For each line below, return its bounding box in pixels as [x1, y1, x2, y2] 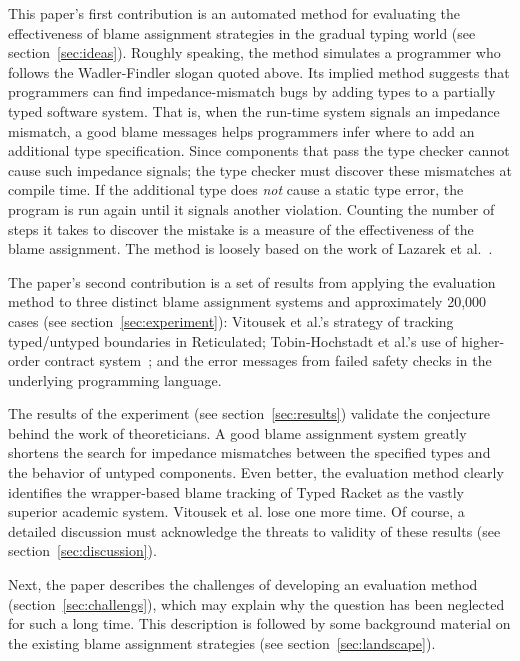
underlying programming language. [8, 369, 222, 390]
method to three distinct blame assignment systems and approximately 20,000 [8, 291, 487, 312]
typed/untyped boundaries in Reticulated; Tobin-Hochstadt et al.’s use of [8, 330, 457, 351]
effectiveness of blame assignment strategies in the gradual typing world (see [8, 22, 476, 43]
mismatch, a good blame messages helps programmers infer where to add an [8, 120, 475, 141]
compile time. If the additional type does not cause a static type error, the [8, 179, 464, 200]
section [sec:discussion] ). [8, 540, 157, 561]
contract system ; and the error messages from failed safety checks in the [44, 350, 492, 371]
